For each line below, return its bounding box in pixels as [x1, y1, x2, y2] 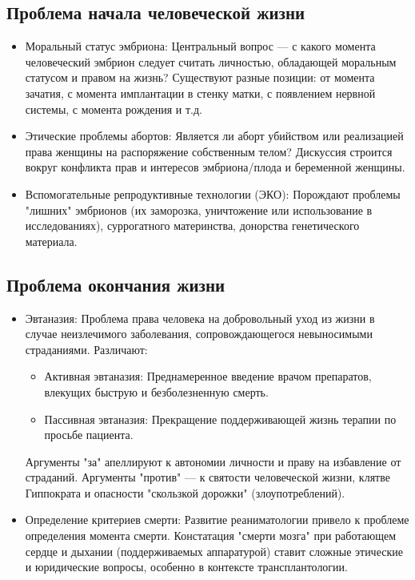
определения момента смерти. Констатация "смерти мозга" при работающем [25, 527, 397, 544]
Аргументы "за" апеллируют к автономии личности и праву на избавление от [25, 453, 401, 469]
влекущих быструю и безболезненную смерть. [44, 383, 269, 400]
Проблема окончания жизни [6, 272, 225, 296]
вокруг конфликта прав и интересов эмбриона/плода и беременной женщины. [25, 159, 405, 175]
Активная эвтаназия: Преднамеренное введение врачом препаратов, [44, 368, 372, 385]
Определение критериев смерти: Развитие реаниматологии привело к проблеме [25, 511, 409, 528]
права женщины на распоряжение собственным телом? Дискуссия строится [25, 143, 393, 159]
